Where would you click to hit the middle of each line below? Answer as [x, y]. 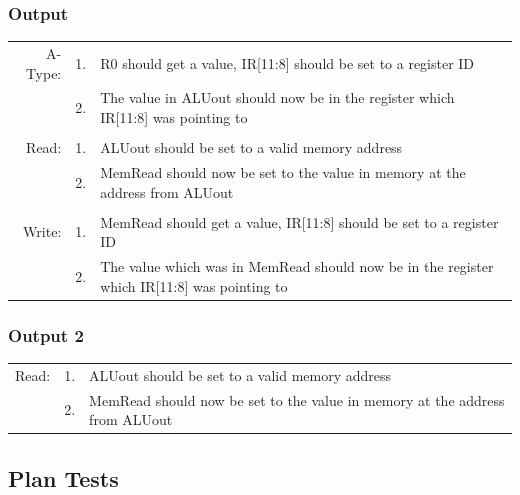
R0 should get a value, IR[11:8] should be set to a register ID [287, 62]
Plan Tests [63, 477]
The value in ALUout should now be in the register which [277, 97]
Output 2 [46, 334]
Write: [42, 231]
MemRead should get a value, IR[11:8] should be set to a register [299, 221]
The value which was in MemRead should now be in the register [297, 266]
